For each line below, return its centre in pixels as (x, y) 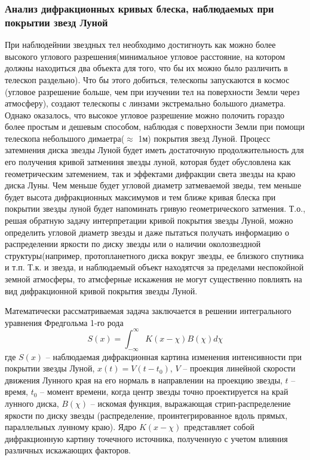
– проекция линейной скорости (239, 368)
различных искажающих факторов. (68, 450)
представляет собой (219, 427)
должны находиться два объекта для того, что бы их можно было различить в (146, 68)
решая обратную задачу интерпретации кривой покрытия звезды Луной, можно (149, 220)
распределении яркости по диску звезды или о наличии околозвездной (133, 244)
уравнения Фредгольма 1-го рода (64, 322)
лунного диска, (32, 403)
